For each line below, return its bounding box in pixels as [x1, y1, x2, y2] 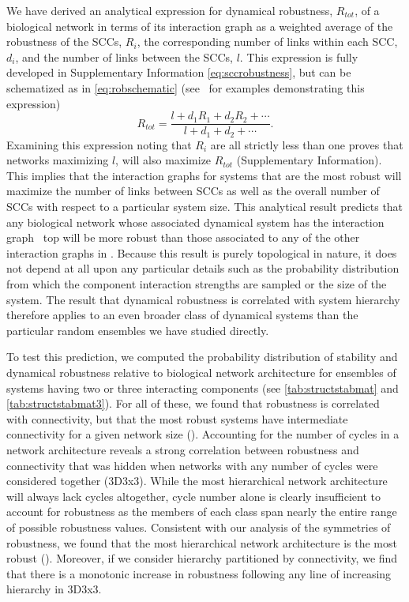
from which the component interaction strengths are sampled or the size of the [6, 276, 387, 292]
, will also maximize [115, 152, 212, 168]
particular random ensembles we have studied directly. [6, 322, 269, 338]
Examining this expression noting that [6, 136, 192, 152]
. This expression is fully [239, 48, 358, 65]
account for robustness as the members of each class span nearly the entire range [6, 503, 397, 520]
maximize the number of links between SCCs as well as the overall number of [6, 182, 380, 199]
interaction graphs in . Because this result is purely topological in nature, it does [6, 244, 397, 261]
